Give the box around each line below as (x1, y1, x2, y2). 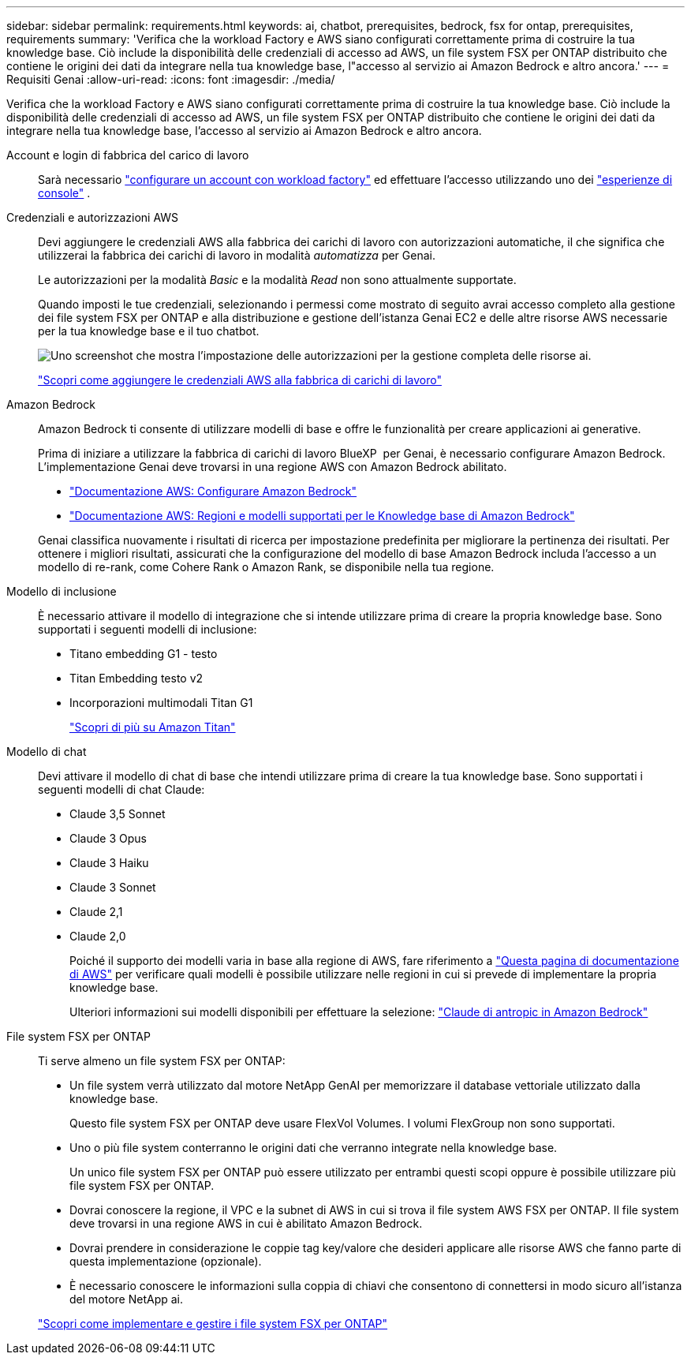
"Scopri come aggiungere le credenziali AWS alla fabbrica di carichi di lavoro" (38, 373, 442, 387)
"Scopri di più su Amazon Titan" (69, 720, 236, 734)
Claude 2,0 (69, 929, 126, 943)
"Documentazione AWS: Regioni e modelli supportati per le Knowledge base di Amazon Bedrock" (69, 509, 575, 522)
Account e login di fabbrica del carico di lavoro (6, 148, 249, 162)
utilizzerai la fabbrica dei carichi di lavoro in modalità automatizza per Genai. (38, 249, 435, 262)
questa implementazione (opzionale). (69, 1254, 262, 1268)
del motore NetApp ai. (69, 1292, 184, 1306)
